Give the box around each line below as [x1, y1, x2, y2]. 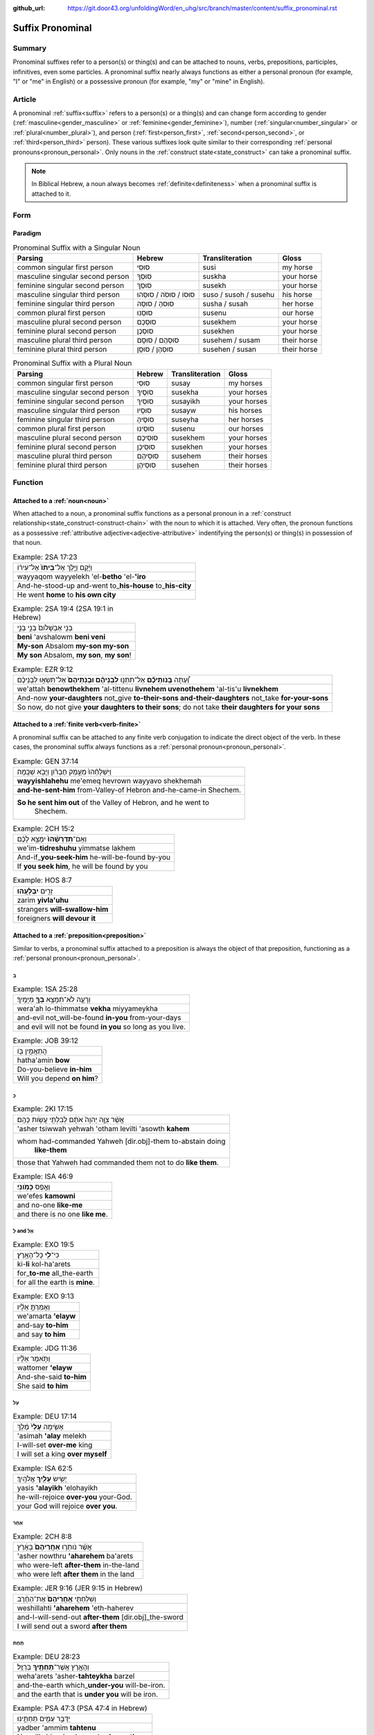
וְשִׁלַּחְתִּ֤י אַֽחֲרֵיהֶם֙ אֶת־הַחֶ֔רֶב [17, 1593, 97, 1603]
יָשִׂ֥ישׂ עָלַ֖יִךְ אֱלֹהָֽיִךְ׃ [17, 1473, 67, 1483]
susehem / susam [202, 335, 260, 345]
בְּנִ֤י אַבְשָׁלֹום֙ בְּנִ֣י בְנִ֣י [17, 623, 73, 633]
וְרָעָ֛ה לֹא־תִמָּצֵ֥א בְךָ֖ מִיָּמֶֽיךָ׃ [17, 995, 91, 1004]
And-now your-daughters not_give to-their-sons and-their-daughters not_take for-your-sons [17, 693, 329, 702]
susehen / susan [202, 344, 256, 354]
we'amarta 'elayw [17, 1311, 76, 1321]
